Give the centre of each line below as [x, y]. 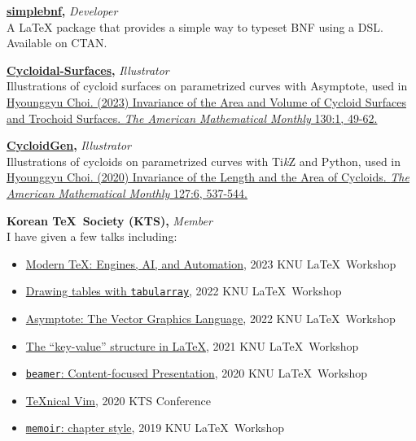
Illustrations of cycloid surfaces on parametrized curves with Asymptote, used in [207, 86]
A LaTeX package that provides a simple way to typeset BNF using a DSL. [195, 26]
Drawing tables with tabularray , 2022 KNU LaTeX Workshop [184, 291]
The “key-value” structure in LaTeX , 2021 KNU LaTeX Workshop [192, 345]
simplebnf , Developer [62, 11]
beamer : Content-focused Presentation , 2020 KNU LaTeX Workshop [197, 373]
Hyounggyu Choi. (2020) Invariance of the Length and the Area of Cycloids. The [208, 177]
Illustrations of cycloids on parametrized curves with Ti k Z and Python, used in [204, 161]
